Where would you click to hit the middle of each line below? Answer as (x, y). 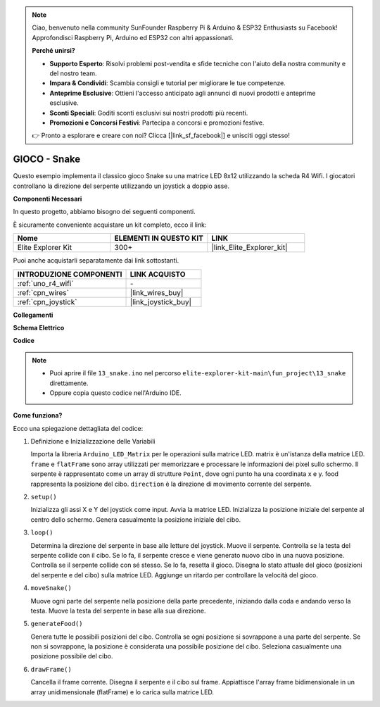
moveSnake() (51, 588)
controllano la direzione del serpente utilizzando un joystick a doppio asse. (121, 186)
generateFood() (57, 624)
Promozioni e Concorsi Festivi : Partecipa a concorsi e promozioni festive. (157, 123)
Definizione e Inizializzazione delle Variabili (93, 442)
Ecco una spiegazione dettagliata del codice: (78, 428)
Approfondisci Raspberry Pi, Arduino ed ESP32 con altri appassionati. (133, 37)
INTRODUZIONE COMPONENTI (70, 274)
